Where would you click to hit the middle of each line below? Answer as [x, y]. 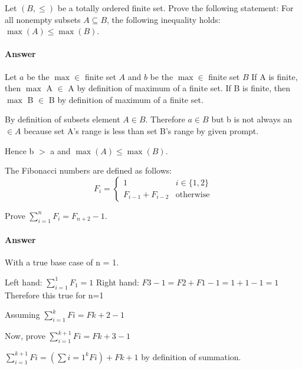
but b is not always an [252, 119]
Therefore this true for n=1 [54, 295]
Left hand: [24, 282]
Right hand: [117, 282]
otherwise [193, 195]
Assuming [22, 315]
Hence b [19, 150]
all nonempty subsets [43, 19]
